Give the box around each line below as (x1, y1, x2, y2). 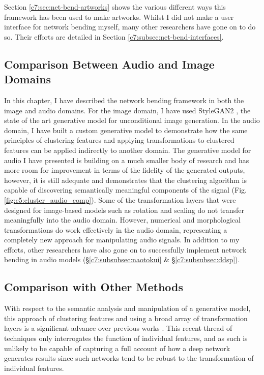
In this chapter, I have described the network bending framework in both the (4, 95, 244, 105)
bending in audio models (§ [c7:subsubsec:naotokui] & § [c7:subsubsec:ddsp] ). (4, 254, 240, 265)
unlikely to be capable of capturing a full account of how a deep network (4, 342, 230, 353)
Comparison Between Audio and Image (4, 56, 215, 72)
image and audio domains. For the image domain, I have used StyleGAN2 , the (4, 105, 251, 115)
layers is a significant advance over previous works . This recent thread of (4, 323, 232, 333)
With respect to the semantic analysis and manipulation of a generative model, (4, 303, 251, 314)
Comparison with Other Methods (4, 279, 184, 295)
